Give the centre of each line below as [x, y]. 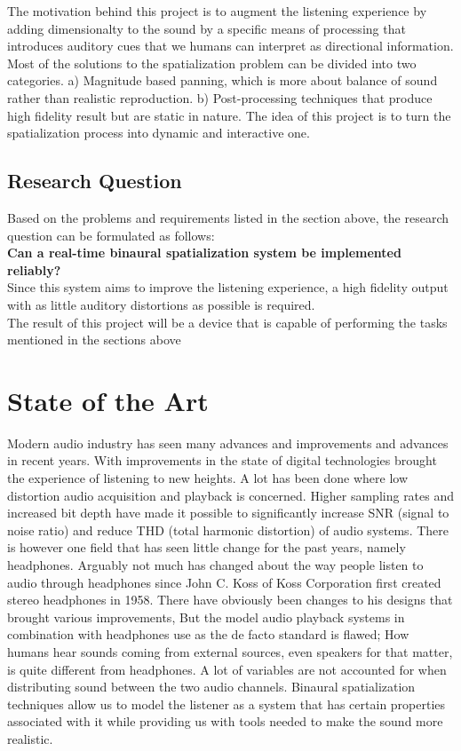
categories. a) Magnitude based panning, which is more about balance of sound [223, 80]
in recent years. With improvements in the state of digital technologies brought [222, 460]
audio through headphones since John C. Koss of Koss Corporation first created [224, 582]
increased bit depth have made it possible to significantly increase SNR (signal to [228, 513]
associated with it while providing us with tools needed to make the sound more [225, 721]
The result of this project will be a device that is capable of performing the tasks [227, 322]
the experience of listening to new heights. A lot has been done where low [207, 478]
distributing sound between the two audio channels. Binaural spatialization [211, 687]
